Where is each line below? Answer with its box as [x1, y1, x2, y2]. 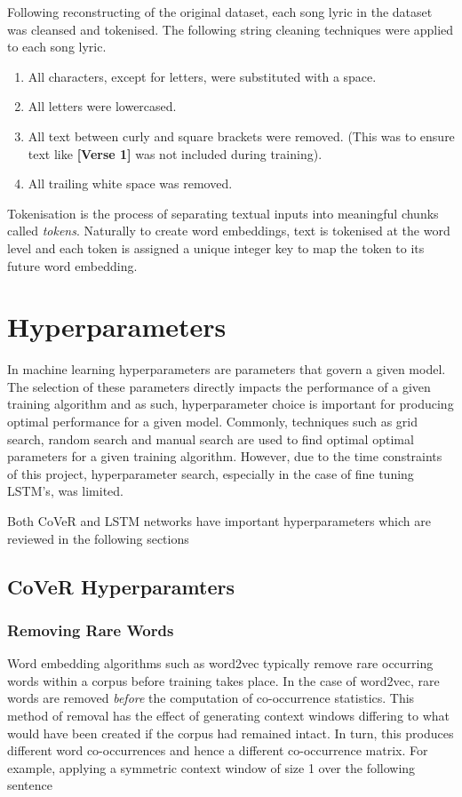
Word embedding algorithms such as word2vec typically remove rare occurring [7, 654, 434, 673]
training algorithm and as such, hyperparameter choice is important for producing [7, 395, 454, 413]
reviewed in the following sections [7, 529, 189, 547]
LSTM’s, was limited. [7, 482, 124, 500]
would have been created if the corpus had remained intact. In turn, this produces [7, 723, 454, 742]
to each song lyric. [7, 37, 107, 56]
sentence [7, 776, 53, 794]
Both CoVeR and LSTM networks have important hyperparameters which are [7, 512, 431, 530]
